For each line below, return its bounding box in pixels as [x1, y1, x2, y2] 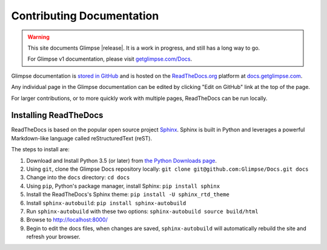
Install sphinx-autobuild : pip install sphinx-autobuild [26, 199, 187, 206]
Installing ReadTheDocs [11, 110, 104, 120]
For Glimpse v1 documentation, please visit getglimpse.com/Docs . [27, 55, 193, 63]
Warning [27, 33, 50, 41]
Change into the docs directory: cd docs [26, 174, 130, 181]
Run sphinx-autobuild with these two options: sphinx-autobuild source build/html [26, 208, 259, 215]
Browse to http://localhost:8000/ [26, 216, 108, 223]
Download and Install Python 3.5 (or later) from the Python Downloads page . [26, 157, 217, 164]
